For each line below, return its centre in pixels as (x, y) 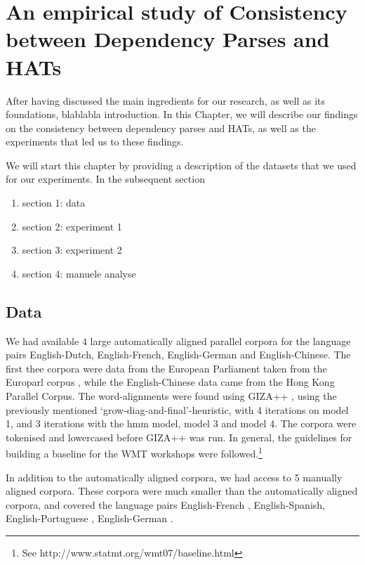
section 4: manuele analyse (79, 273)
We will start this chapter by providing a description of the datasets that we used (181, 165)
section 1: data (54, 203)
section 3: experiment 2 (72, 250)
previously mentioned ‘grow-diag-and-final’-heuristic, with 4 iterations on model (177, 409)
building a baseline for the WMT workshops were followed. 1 (134, 453)
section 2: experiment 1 (72, 226)
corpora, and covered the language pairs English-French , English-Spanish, (165, 504)
